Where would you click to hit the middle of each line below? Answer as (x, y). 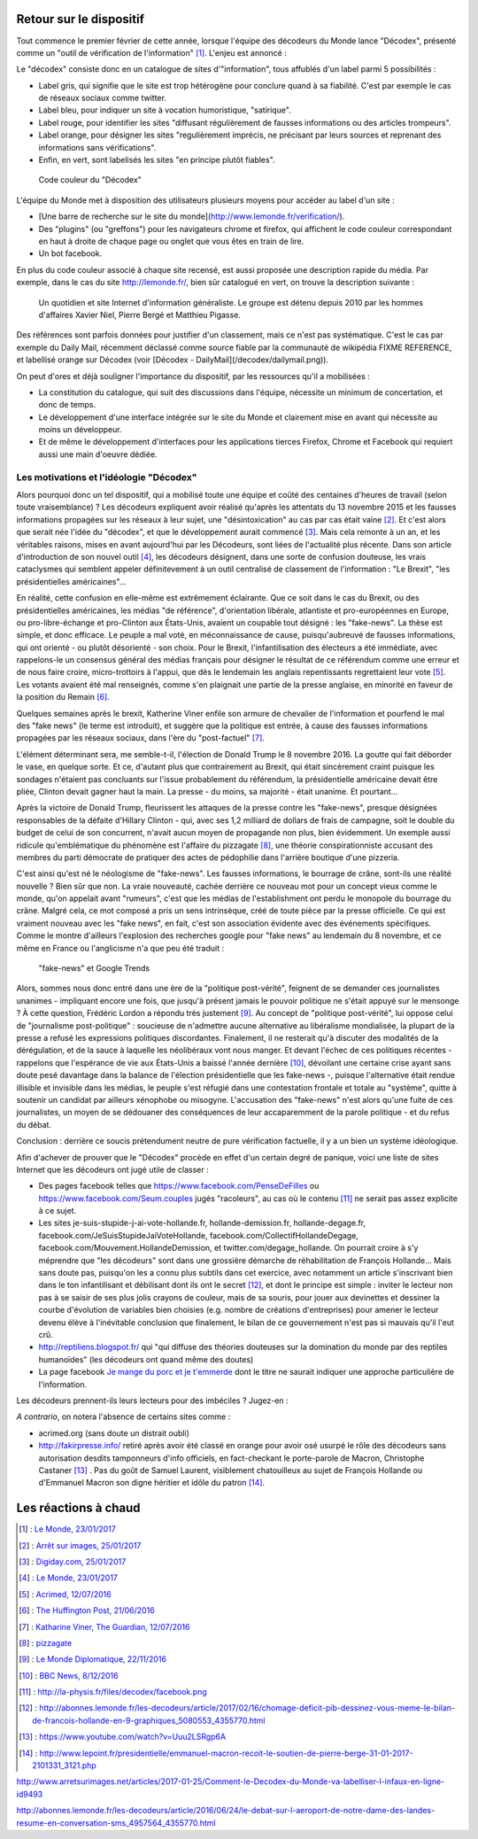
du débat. (34, 1124)
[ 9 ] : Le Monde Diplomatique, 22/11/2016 (93, 1659)
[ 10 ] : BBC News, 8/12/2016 (69, 1675)
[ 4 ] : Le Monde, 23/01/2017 (69, 1578)
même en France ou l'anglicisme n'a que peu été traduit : (120, 948)
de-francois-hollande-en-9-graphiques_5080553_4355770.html (149, 1720)
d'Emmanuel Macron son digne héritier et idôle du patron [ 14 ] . (152, 1483)
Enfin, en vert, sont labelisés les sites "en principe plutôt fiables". (157, 160)
